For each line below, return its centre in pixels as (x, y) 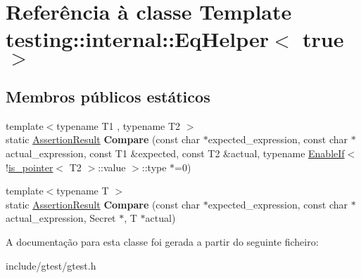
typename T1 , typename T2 (119, 125)
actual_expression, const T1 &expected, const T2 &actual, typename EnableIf (175, 153)
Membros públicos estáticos (108, 96)
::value (112, 167)
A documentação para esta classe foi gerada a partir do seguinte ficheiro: (162, 241)
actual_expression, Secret (61, 218)
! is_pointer (30, 167)
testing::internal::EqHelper (137, 39)
